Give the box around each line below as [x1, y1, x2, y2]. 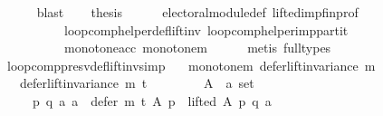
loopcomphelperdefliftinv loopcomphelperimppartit [63, 20, 349, 39]
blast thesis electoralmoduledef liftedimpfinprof [36, 3, 359, 21]
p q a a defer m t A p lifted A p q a [32, 91, 272, 110]
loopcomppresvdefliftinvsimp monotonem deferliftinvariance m [6, 55, 376, 74]
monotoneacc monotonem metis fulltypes [63, 38, 331, 57]
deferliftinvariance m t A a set [19, 73, 254, 92]
